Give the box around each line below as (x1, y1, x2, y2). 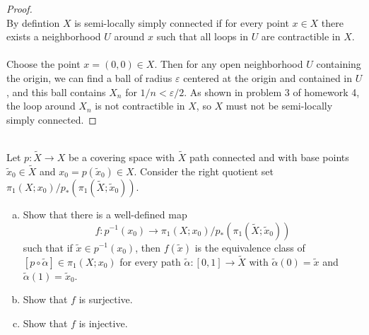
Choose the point (6, 57, 81, 71)
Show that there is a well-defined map (23, 206, 187, 221)
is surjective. (78, 292, 133, 307)
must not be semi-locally (225, 98, 333, 113)
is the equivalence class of (194, 240, 305, 254)
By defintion (6, 15, 60, 30)
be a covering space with (68, 150, 175, 165)
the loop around (6, 98, 76, 113)
